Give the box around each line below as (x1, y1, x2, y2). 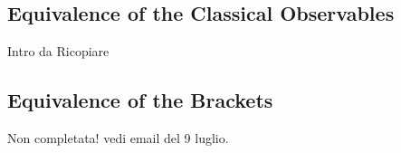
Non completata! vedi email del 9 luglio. (7, 129, 229, 147)
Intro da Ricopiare (7, 42, 110, 61)
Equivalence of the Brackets (7, 86, 273, 114)
